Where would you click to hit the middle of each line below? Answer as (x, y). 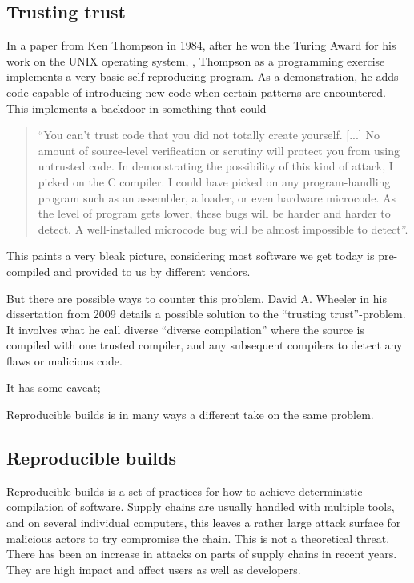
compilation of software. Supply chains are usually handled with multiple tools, (201, 507)
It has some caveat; (54, 387)
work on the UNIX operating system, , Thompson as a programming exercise (196, 60)
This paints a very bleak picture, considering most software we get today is (191, 256)
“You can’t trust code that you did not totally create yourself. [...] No (209, 135)
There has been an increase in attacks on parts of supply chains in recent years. (202, 554)
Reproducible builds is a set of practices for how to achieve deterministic (185, 491)
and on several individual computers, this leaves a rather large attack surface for (204, 523)
